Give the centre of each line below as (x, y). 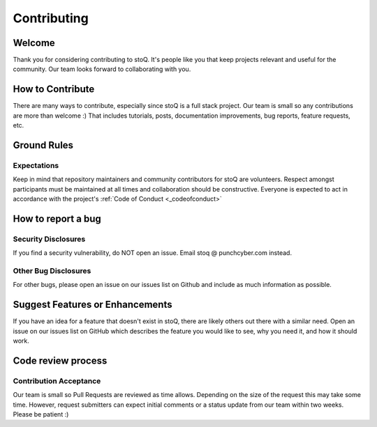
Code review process (60, 360)
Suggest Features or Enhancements (93, 305)
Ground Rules (43, 145)
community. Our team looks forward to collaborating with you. (102, 69)
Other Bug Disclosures (52, 271)
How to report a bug (57, 218)
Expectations (36, 165)
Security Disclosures (49, 239)
